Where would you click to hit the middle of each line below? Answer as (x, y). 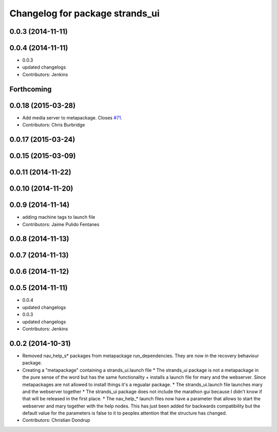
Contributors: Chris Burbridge (54, 125)
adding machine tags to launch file (59, 217)
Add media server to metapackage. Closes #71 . (72, 117)
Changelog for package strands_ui (85, 13)
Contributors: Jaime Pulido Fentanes (61, 224)
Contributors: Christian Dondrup (56, 420)
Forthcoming (31, 89)
